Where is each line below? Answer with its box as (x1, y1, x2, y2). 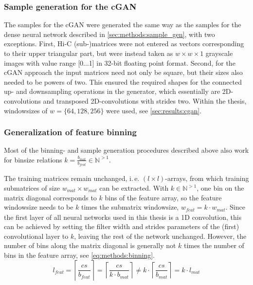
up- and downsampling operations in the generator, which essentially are (4, 86, 220, 96)
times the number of (184, 240, 244, 250)
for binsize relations (4, 154, 62, 164)
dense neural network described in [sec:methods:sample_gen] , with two (4, 29, 215, 39)
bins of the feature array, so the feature (105, 192, 222, 202)
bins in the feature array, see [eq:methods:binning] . (4, 250, 155, 260)
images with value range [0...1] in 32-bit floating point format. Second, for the (4, 57, 235, 68)
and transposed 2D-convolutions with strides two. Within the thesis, (43, 95, 247, 106)
